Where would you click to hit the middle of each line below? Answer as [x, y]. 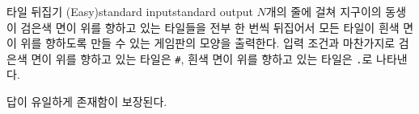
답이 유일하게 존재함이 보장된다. [87, 102]
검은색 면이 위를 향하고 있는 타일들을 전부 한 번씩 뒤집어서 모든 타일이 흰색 [210, 27]
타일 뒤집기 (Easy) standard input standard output [130, 11]
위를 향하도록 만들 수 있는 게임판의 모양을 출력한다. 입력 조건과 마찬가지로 [208, 43]
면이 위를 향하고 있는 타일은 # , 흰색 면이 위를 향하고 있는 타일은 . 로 [202, 58]
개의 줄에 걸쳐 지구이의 [324, 11]
